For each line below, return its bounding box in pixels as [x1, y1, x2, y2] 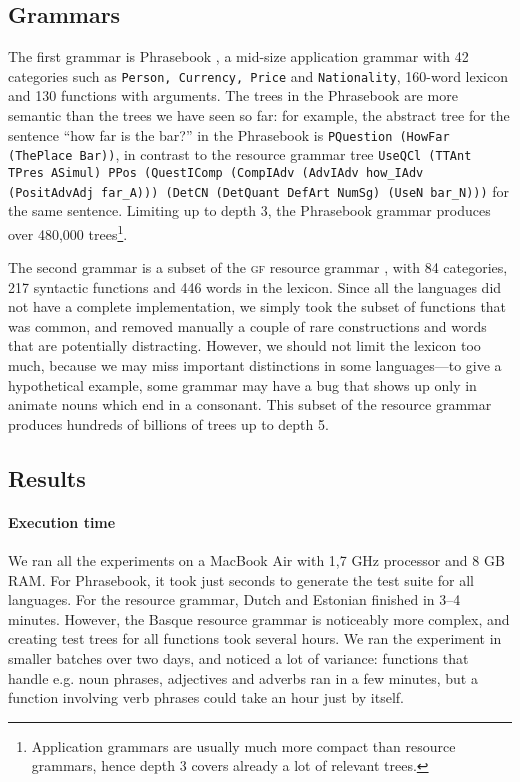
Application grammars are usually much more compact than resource [31, 735, 456, 756]
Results [8, 462, 86, 493]
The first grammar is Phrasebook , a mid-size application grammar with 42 [8, 46, 469, 67]
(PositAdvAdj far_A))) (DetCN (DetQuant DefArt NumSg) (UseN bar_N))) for [8, 180, 510, 201]
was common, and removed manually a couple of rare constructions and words [8, 315, 487, 336]
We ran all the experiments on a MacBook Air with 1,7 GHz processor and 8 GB [8, 550, 505, 571]
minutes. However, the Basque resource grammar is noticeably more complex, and [8, 608, 510, 629]
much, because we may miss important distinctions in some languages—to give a [8, 355, 502, 376]
